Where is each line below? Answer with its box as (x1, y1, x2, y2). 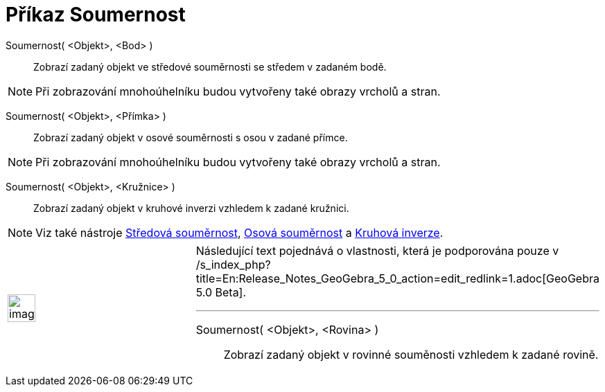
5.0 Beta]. (195, 285, 247, 299)
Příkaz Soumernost (6, 3, 186, 26)
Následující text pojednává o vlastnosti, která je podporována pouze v (195, 243, 559, 258)
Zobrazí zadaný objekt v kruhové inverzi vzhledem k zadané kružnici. (33, 202, 349, 214)
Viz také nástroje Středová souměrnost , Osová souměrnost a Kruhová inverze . (35, 225, 444, 240)
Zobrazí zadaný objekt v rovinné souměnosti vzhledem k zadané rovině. (223, 347, 599, 362)
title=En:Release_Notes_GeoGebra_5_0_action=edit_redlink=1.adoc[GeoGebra (195, 271, 599, 285)
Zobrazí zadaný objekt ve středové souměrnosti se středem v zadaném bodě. (33, 60, 387, 73)
